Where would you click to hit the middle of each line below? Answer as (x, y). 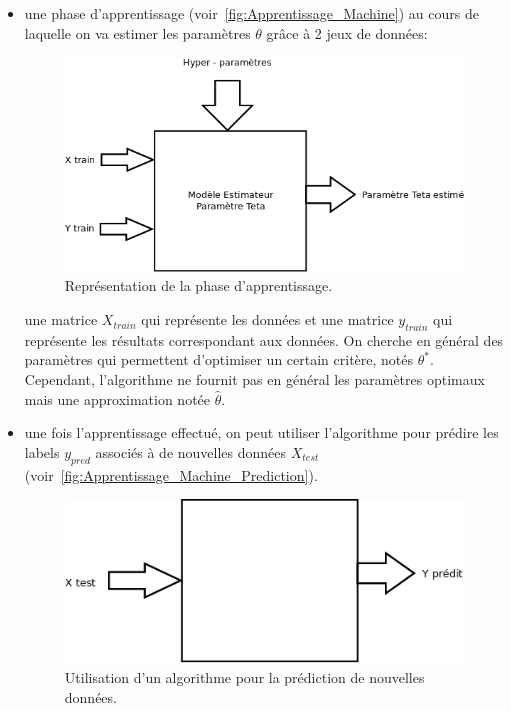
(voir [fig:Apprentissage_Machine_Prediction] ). (171, 474)
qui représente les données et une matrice (267, 319)
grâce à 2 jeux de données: (347, 32)
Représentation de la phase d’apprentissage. (198, 285)
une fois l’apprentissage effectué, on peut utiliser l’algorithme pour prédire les (261, 432)
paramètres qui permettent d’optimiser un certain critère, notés (219, 359)
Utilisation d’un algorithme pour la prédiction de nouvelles (244, 677)
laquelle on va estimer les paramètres (137, 32)
